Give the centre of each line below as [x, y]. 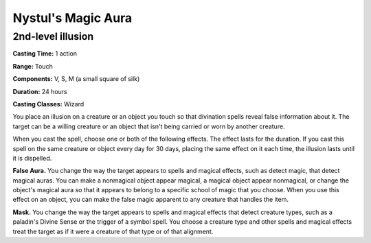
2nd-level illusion [53, 36]
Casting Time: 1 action [45, 54]
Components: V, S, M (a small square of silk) [76, 79]
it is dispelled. [32, 158]
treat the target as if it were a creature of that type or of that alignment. [113, 231]
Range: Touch [33, 66]
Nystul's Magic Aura [72, 18]
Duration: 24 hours [40, 91]
